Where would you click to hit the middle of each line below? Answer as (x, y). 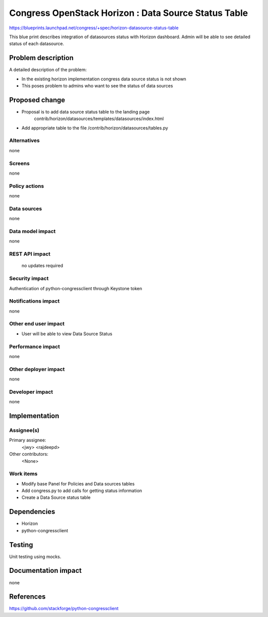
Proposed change (37, 100)
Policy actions (27, 186)
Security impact (29, 279)
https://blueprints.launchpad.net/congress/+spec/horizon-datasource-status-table (94, 28)
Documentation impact (45, 571)
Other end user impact (37, 324)
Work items (23, 474)
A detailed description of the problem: (48, 70)
